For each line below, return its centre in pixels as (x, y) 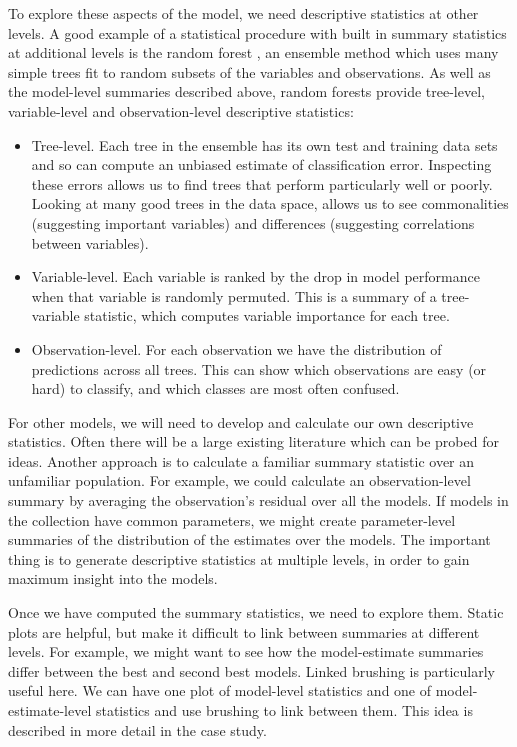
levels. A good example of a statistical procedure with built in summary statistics (257, 32)
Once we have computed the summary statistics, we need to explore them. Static (256, 612)
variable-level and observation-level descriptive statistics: (181, 110)
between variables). (90, 242)
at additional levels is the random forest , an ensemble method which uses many (253, 52)
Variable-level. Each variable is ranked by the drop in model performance (255, 276)
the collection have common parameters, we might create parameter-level (232, 519)
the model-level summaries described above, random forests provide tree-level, (246, 91)
